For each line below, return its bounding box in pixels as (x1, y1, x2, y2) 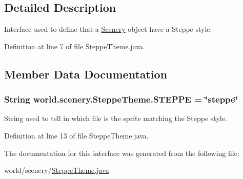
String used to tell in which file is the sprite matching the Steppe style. (4, 113, 227, 124)
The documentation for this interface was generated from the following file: (4, 147, 239, 158)
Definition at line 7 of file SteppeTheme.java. (4, 41, 145, 51)
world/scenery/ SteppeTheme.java (4, 165, 109, 175)
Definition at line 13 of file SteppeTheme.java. (4, 130, 149, 141)
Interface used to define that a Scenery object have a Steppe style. (4, 24, 212, 34)
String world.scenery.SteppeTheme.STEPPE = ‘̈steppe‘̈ (4, 93, 238, 106)
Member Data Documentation (4, 66, 168, 82)
